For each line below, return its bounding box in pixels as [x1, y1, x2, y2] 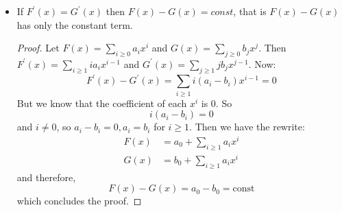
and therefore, [16, 169, 76, 184]
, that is [233, 4, 267, 18]
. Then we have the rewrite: [189, 119, 305, 134]
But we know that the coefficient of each [16, 95, 187, 110]
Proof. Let [16, 40, 60, 55]
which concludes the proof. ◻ [16, 193, 142, 208]
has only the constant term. [16, 17, 133, 32]
